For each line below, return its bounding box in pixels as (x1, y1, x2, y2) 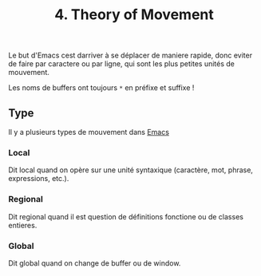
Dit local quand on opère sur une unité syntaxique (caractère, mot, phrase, (8, 165, 254, 175)
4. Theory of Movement (54, 6, 214, 24)
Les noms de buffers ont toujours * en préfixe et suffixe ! (8, 83, 195, 93)
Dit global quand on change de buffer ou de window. (8, 258, 181, 268)
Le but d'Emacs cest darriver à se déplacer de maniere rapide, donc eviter (8, 50, 253, 61)
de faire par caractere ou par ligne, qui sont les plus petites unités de (8, 59, 235, 69)
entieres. (8, 220, 38, 230)
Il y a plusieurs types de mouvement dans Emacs (8, 128, 170, 136)
